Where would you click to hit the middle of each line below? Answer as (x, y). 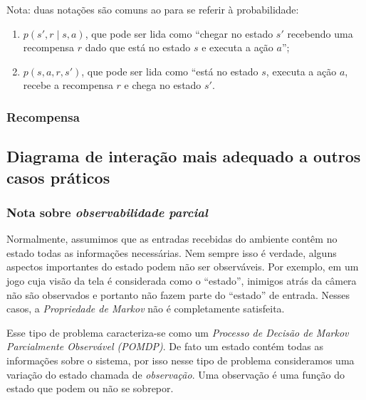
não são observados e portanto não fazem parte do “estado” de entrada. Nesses (178, 294)
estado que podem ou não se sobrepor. (90, 388)
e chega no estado (163, 85)
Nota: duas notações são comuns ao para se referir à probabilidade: (153, 9)
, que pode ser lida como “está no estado (170, 71)
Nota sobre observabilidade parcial (107, 212)
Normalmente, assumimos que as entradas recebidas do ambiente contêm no (172, 239)
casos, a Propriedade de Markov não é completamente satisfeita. (146, 309)
